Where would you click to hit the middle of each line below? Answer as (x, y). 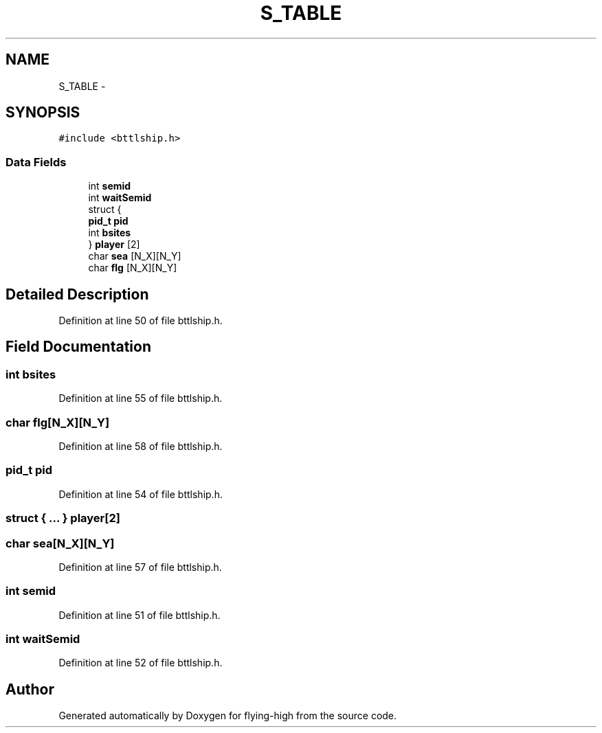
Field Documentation (78, 347)
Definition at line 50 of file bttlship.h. (141, 321)
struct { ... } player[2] (63, 518)
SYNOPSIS (43, 113)
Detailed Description (77, 294)
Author (30, 689)
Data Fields (36, 162)
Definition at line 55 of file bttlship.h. (141, 398)
